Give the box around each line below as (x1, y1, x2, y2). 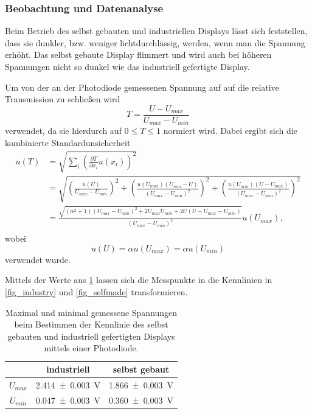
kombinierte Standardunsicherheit (5, 136, 131, 149)
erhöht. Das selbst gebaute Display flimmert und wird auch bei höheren (5, 48, 272, 61)
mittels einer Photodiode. (44, 342, 139, 354)
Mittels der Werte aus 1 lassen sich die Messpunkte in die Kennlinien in (5, 273, 272, 286)
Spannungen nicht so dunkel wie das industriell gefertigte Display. (5, 60, 250, 72)
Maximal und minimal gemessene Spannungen (5, 306, 178, 318)
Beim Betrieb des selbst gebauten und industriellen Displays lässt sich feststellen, (5, 24, 308, 37)
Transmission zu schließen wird (5, 93, 120, 105)
